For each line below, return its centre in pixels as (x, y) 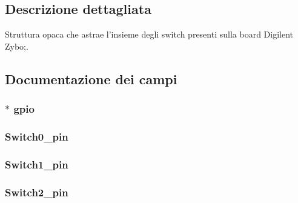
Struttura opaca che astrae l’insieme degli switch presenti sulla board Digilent (149, 34)
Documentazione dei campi (91, 78)
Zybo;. (17, 46)
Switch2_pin (37, 192)
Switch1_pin (37, 164)
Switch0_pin (37, 136)
